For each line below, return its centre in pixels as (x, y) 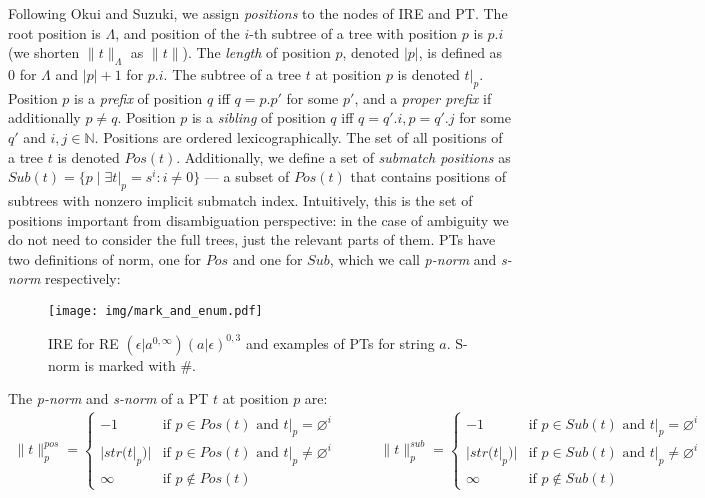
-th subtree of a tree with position (353, 32)
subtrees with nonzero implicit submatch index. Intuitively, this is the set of (240, 199)
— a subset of (247, 176)
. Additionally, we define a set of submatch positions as (343, 156)
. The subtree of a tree (232, 73)
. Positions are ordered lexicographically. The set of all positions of (298, 136)
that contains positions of (428, 176)
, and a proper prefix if (423, 97)
